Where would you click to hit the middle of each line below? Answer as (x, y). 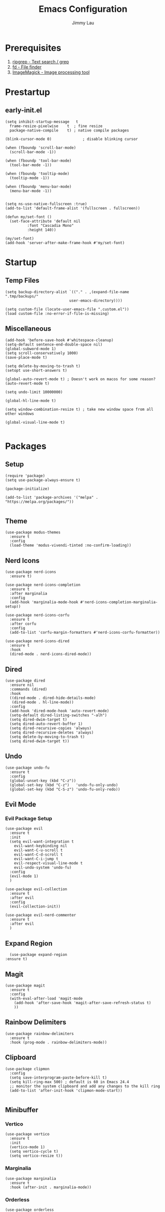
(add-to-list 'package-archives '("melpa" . (52, 497)
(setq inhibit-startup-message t (42, 122)
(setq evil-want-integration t (42, 842)
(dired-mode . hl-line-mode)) (43, 702)
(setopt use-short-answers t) (36, 370)
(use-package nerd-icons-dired (37, 641)
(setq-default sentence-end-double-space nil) (54, 345)
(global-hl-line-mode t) (31, 401)
